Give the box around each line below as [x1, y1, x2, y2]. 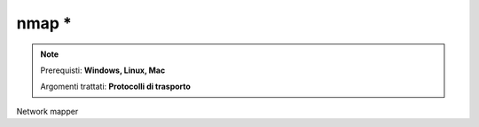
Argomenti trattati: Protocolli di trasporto [40, 81, 191, 92]
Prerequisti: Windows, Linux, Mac [40, 65, 166, 75]
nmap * [16, 13, 73, 33]
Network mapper [16, 106, 79, 116]
